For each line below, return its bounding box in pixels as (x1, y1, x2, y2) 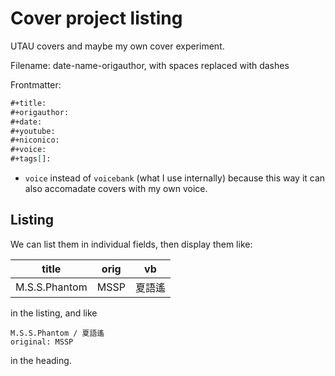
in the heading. (10, 354, 72, 366)
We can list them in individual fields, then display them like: (10, 238, 253, 250)
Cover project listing (10, 7, 183, 30)
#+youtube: (10, 126, 56, 136)
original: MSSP (10, 337, 74, 347)
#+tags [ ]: (10, 154, 52, 164)
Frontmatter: (10, 78, 62, 91)
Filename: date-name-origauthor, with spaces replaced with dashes (10, 59, 290, 71)
